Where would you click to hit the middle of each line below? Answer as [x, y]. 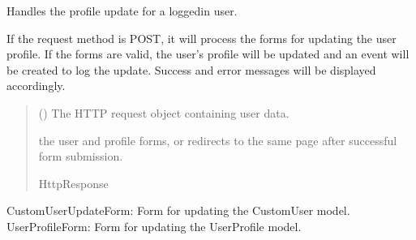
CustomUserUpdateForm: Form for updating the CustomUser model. [178, 210]
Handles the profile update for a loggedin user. [122, 11]
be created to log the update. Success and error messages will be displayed [191, 69]
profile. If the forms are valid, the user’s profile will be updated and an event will [208, 54]
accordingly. [36, 86]
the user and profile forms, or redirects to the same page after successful [218, 140]
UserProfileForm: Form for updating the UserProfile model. [154, 226]
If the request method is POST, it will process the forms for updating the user [202, 38]
